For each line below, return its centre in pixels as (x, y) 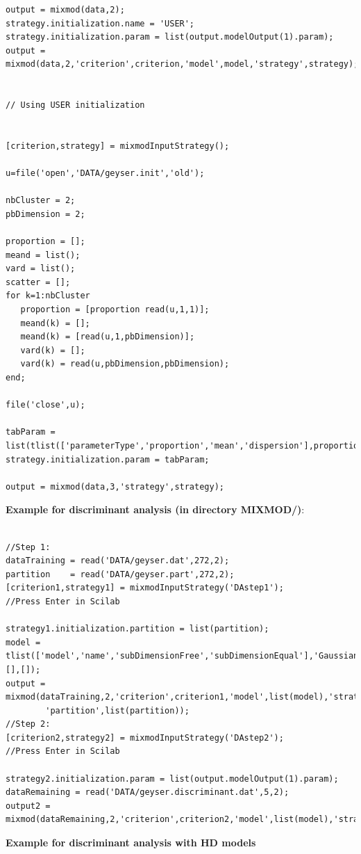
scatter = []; (38, 282)
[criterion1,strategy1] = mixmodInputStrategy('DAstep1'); (145, 588)
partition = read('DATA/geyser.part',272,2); (120, 574)
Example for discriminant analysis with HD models (131, 843)
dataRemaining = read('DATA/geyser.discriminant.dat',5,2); (148, 792)
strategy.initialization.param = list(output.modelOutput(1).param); (170, 37)
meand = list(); (43, 255)
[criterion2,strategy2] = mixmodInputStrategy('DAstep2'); (145, 738)
